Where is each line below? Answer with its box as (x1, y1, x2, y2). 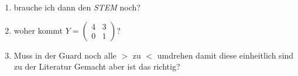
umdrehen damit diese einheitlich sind (157, 49, 294, 61)
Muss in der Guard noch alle (13, 49, 117, 61)
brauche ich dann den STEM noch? (13, 1, 141, 13)
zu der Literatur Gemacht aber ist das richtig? (13, 60, 180, 73)
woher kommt (13, 24, 63, 36)
